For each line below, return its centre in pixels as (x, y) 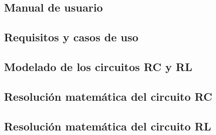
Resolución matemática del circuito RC (108, 96)
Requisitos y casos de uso (71, 37)
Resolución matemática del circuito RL (108, 126)
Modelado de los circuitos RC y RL (98, 66)
